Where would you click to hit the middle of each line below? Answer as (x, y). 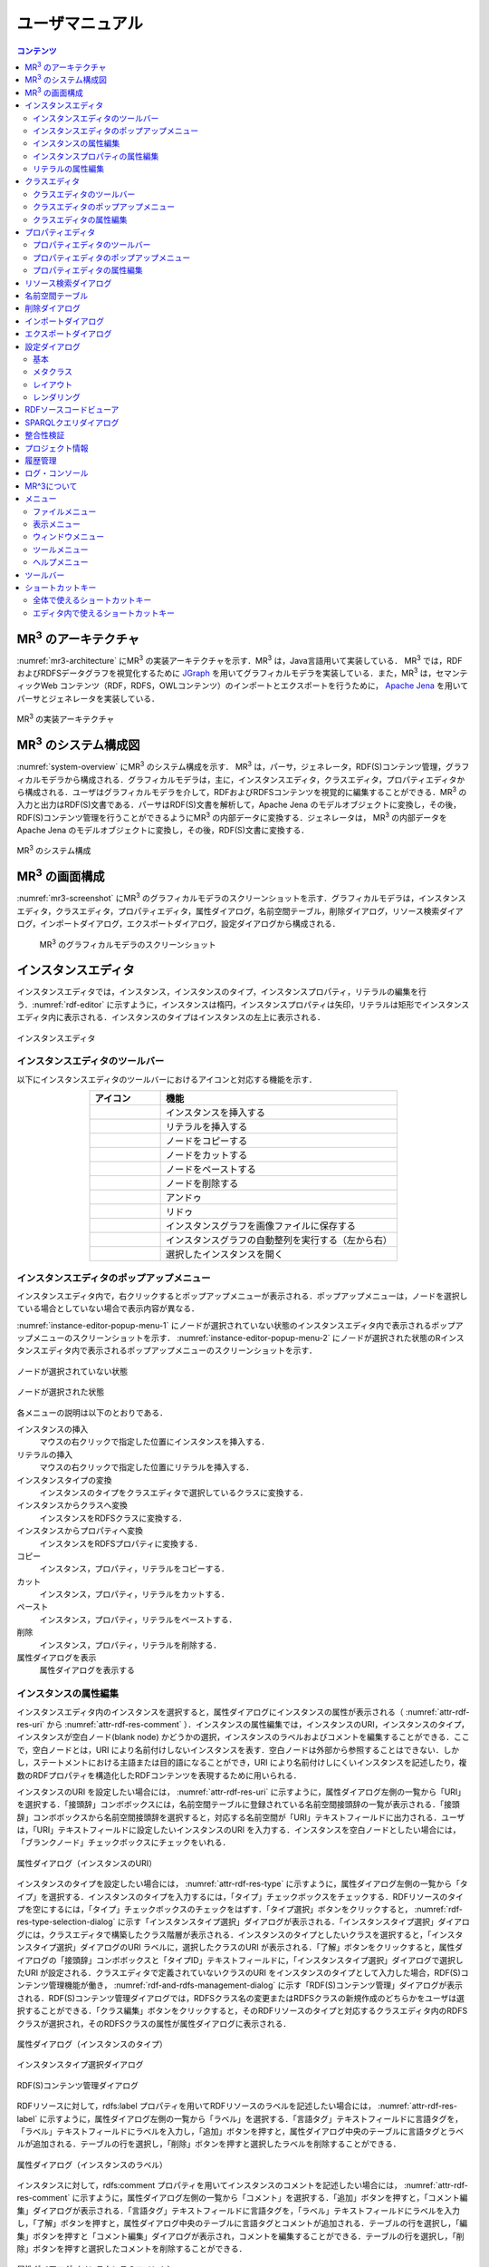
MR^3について (51, 486)
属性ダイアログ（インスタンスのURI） (87, 1863)
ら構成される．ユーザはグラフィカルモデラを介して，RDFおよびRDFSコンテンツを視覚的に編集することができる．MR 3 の (242, 791)
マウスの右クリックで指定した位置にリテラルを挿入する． (146, 1467)
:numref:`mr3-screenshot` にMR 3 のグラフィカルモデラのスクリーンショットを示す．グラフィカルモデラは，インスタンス (241, 898)
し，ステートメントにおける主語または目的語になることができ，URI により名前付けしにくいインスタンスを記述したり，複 (242, 1763)
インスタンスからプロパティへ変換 (80, 1531)
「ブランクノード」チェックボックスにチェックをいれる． (124, 1843)
